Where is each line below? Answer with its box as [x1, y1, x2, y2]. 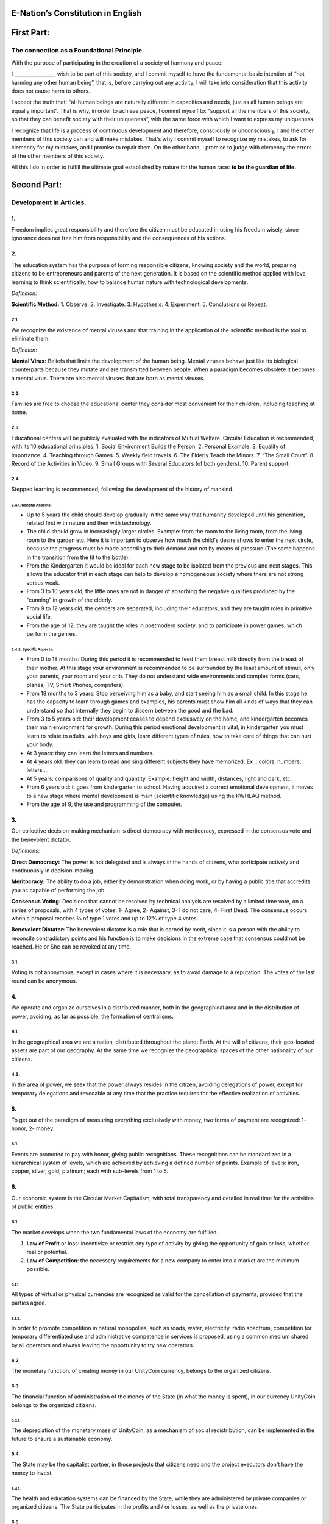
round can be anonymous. [11, 977, 77, 985]
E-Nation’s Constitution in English [11, 8, 143, 18]
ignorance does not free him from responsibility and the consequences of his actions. [11, 235, 227, 242]
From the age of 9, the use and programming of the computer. [26, 800, 182, 808]
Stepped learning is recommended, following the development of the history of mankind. [11, 485, 234, 493]
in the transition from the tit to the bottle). [26, 554, 130, 561]
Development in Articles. [11, 198, 87, 207]
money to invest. [11, 1469, 53, 1476]
